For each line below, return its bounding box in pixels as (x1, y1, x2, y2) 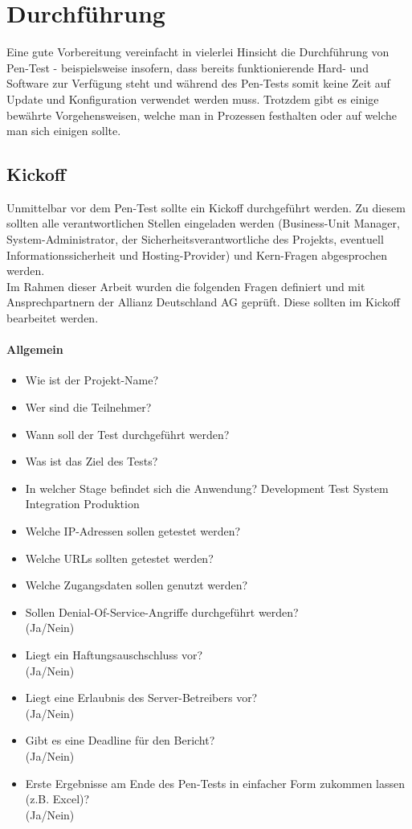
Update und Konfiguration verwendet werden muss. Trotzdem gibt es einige (6, 90, 379, 107)
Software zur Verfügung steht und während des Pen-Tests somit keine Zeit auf (6, 75, 390, 92)
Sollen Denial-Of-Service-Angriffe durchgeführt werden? (25, 603, 299, 620)
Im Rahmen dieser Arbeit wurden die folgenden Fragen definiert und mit (6, 277, 365, 294)
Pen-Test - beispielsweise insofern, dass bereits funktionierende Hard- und (6, 59, 369, 76)
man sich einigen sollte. (6, 122, 121, 139)
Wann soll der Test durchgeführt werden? (25, 425, 230, 442)
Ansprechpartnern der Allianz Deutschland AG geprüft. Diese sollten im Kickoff (6, 293, 400, 310)
